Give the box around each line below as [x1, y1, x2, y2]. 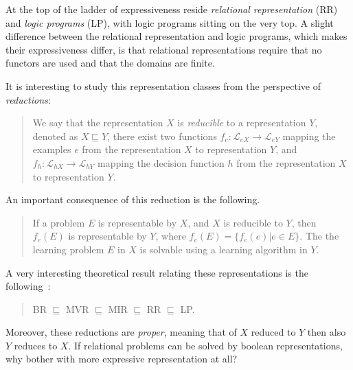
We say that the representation [32, 115, 163, 130]
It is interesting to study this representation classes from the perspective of [5, 78, 321, 93]
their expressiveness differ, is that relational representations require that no [5, 42, 322, 56]
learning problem [32, 242, 104, 256]
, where [155, 229, 186, 243]
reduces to [14, 338, 58, 352]
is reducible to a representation [177, 115, 306, 130]
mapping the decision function [98, 155, 225, 170]
